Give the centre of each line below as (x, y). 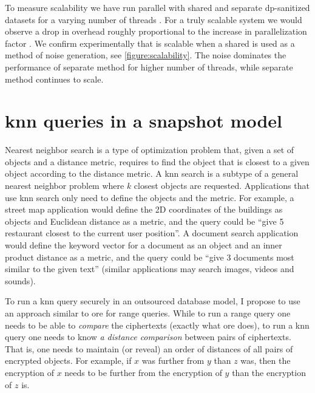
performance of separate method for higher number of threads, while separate (149, 67)
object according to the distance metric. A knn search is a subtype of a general (152, 173)
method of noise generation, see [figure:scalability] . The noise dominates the (146, 55)
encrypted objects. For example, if (68, 361)
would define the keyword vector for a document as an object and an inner (144, 245)
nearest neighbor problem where (65, 186)
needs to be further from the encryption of (143, 372)
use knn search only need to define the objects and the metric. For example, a (150, 197)
